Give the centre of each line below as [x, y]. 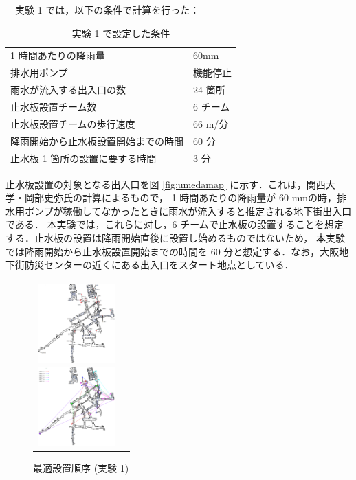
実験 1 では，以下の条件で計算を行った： [107, 10]
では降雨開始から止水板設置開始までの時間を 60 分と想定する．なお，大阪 [173, 251]
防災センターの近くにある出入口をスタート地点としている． [159, 265]
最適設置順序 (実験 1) [81, 468]
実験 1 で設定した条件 [121, 33]
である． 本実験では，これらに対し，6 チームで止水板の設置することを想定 [175, 224]
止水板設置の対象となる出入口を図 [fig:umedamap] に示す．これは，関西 [166, 184]
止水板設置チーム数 [54, 106]
